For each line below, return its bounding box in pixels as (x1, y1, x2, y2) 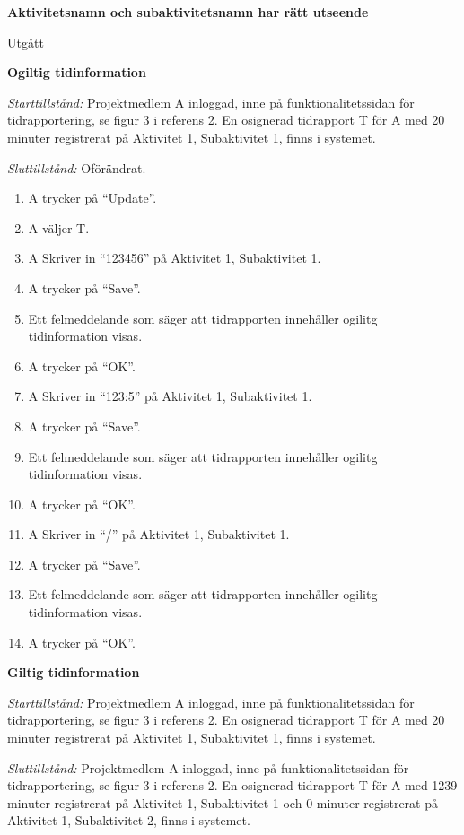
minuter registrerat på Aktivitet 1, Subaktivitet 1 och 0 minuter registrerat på (7, 793, 438, 812)
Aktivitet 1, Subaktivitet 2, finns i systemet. (7, 811, 250, 830)
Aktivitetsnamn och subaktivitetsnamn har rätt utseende (7, 3, 369, 21)
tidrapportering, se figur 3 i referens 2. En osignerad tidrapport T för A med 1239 (7, 776, 458, 795)
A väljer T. (28, 218, 90, 237)
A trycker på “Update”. (28, 188, 157, 207)
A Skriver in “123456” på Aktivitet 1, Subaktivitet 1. (28, 248, 321, 267)
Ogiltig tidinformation (7, 63, 146, 82)
